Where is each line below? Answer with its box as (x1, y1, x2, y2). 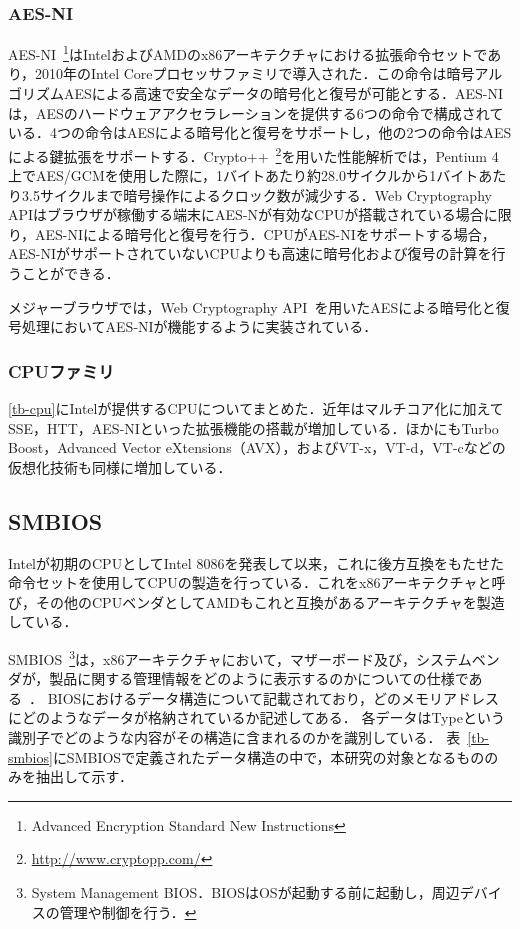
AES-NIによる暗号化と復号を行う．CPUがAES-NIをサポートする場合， (35, 223, 496, 244)
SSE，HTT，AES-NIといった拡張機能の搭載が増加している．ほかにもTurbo (8, 417, 499, 438)
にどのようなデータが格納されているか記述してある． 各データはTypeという (8, 707, 505, 728)
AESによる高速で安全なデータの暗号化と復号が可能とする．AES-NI (63, 83, 504, 104)
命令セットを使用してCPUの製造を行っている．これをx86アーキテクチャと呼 (8, 572, 506, 593)
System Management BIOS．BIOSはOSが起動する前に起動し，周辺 (31, 882, 460, 903)
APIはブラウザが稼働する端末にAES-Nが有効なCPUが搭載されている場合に (8, 204, 498, 225)
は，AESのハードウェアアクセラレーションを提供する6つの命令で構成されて (8, 102, 504, 123)
